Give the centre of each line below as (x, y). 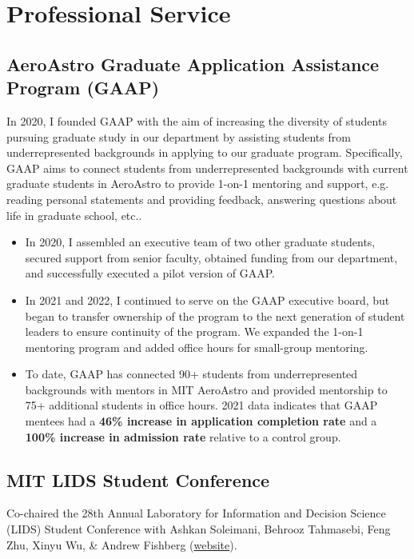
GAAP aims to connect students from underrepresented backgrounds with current (207, 168)
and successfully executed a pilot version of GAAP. (150, 273)
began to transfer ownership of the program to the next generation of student (215, 315)
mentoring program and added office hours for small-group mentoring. (197, 347)
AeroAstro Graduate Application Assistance (193, 64)
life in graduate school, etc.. (74, 215)
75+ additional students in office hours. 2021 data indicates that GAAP (201, 405)
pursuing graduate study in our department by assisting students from (179, 136)
